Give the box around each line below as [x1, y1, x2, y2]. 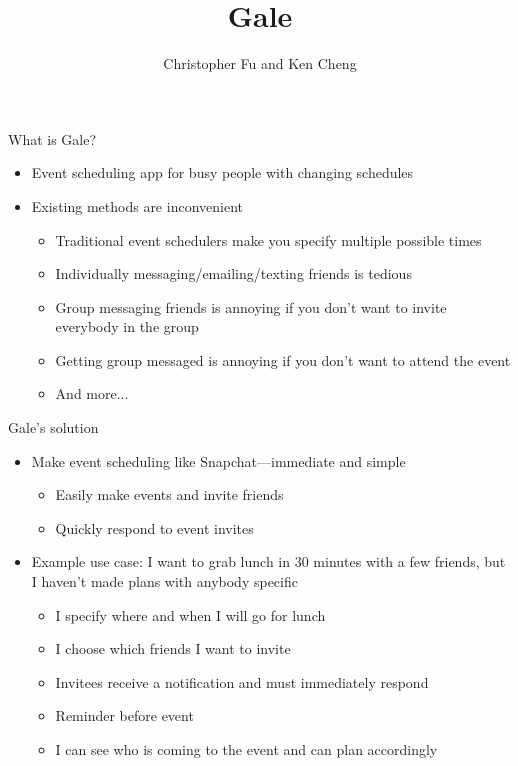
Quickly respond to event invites [55, 517, 254, 538]
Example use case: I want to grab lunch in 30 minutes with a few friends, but [31, 551, 506, 572]
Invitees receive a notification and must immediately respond [55, 671, 429, 692]
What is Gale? [8, 128, 97, 149]
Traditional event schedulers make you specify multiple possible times [55, 229, 482, 250]
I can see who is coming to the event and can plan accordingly [55, 739, 438, 759]
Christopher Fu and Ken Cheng [163, 53, 357, 74]
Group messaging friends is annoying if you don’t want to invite [55, 296, 447, 317]
